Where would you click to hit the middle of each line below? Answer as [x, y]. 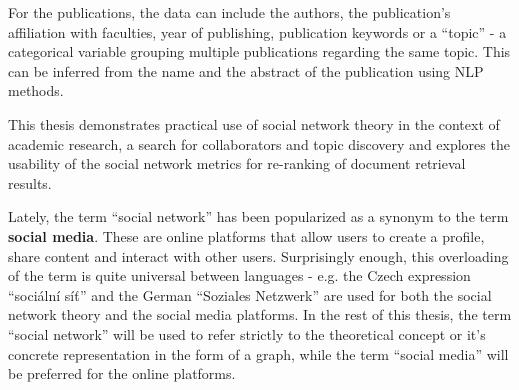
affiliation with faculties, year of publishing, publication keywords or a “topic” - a [257, 31]
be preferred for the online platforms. [122, 373]
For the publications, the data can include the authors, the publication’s [229, 12]
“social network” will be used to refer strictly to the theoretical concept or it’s [247, 333]
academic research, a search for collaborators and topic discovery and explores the [259, 143]
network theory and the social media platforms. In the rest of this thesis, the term [260, 314]
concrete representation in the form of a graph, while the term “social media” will [258, 353]
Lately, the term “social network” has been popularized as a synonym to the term [258, 216]
